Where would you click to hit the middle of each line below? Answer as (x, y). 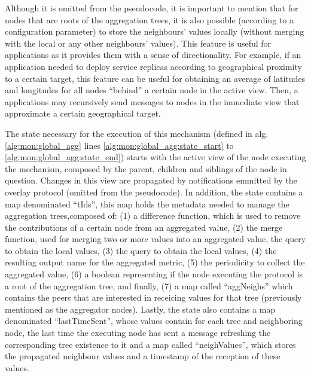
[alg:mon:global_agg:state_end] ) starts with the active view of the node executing (155, 157)
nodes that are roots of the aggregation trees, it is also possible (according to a (149, 19)
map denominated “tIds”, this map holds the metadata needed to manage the (147, 204)
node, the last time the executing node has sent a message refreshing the (138, 333)
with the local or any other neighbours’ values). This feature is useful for (138, 43)
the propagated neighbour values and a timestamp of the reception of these (143, 356)
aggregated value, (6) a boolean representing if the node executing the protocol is (154, 274)
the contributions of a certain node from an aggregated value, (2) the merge (144, 227)
